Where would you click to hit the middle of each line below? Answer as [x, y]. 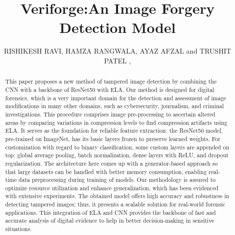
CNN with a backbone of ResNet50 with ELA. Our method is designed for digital [110, 89]
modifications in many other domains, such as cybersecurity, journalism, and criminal [115, 106]
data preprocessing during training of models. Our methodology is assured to [117, 180]
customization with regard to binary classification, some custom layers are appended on [117, 147]
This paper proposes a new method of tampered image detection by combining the [111, 81]
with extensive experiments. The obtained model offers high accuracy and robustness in [117, 196]
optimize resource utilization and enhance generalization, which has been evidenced [112, 188]
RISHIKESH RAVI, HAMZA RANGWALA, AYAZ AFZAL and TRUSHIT [117, 51]
